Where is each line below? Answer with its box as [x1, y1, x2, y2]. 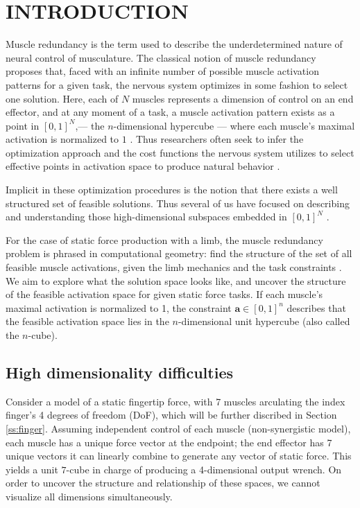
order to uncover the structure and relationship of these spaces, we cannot [6, 475, 320, 490]
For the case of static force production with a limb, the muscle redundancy [6, 232, 323, 247]
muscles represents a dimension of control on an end [132, 91, 354, 105]
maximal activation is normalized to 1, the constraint [6, 300, 232, 315]
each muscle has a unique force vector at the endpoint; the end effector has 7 [6, 435, 332, 449]
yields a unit [6, 462, 58, 476]
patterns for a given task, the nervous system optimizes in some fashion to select [6, 77, 348, 91]
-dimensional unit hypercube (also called [178, 314, 350, 329]
